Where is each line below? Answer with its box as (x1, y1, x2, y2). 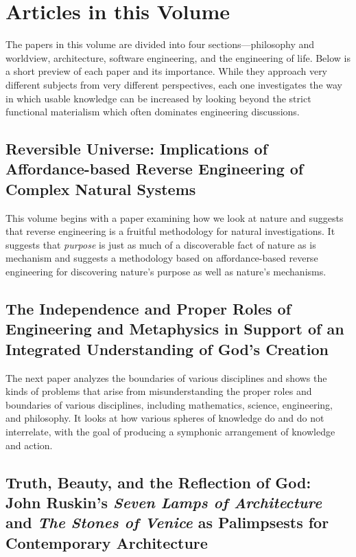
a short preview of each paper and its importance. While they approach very (5, 64, 328, 78)
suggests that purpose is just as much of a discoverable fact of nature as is (5, 237, 316, 251)
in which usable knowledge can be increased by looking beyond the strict (5, 91, 311, 105)
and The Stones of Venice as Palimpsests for (5, 512, 329, 533)
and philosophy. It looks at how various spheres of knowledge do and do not (5, 411, 324, 425)
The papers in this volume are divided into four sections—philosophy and (5, 37, 315, 52)
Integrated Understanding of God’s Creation (5, 338, 329, 359)
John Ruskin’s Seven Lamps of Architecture (5, 491, 322, 512)
